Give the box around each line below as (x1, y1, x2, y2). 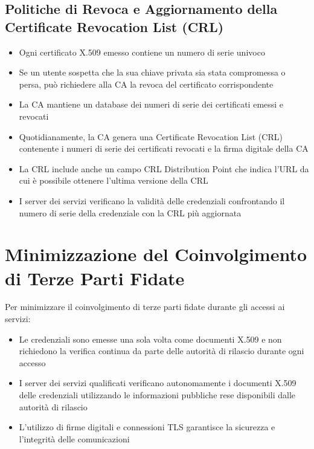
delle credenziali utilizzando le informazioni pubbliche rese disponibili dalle (19, 389, 296, 401)
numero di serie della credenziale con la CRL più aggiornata (19, 206, 242, 219)
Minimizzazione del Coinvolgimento (5, 242, 307, 266)
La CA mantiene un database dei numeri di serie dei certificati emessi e (19, 98, 284, 111)
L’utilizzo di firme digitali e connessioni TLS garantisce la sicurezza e (19, 421, 275, 433)
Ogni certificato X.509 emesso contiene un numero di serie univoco (19, 45, 265, 58)
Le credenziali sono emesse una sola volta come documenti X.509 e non (19, 332, 282, 345)
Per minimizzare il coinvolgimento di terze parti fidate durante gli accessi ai (5, 300, 285, 313)
